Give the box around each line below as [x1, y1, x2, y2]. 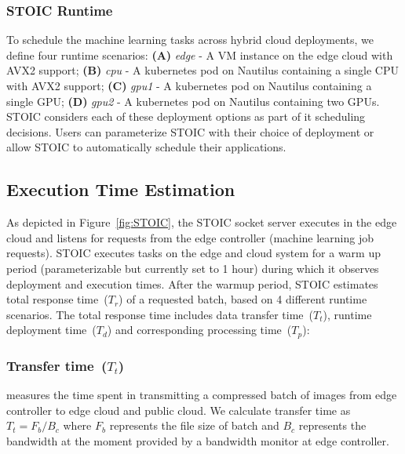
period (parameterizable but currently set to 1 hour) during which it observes [6, 260, 379, 276]
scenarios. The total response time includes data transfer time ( [6, 306, 314, 322]
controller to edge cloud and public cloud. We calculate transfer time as [6, 401, 351, 418]
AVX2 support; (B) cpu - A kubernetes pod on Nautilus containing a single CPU [6, 62, 399, 78]
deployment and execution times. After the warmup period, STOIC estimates [6, 275, 378, 292]
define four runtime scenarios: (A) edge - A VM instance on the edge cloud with [6, 46, 393, 63]
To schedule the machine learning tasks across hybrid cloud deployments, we [6, 31, 374, 48]
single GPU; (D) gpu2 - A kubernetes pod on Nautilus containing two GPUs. [6, 93, 380, 109]
